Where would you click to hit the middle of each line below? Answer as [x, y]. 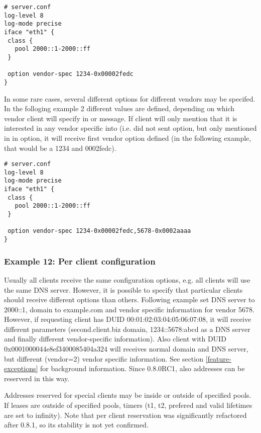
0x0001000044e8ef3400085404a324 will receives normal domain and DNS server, [126, 349]
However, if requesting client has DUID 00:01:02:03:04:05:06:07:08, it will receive [128, 319]
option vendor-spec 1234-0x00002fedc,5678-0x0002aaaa [99, 231]
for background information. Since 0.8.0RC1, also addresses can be [143, 368]
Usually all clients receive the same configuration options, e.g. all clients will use [127, 279]
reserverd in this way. [37, 378]
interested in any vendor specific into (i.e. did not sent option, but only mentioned [130, 128]
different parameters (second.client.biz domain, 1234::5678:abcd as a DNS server [127, 329]
